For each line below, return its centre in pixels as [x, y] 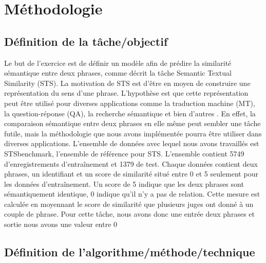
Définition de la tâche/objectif [86, 41]
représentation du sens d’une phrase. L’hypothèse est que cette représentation [126, 93]
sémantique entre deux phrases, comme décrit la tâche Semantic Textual [118, 73]
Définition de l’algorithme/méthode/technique [130, 252]
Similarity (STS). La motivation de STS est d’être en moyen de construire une [127, 83]
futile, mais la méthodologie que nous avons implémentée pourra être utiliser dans [133, 133]
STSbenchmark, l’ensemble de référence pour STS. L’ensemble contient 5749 [124, 153]
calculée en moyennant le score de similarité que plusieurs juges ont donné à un [129, 204]
